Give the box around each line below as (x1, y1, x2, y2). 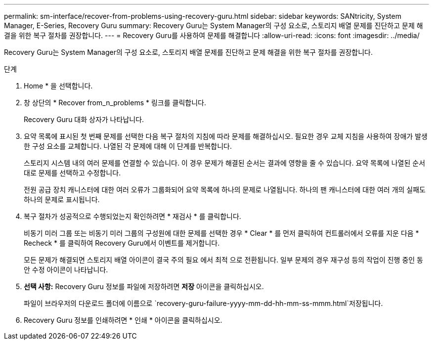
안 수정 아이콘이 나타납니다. (24, 265, 108, 274)
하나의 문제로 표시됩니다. (24, 195, 100, 204)
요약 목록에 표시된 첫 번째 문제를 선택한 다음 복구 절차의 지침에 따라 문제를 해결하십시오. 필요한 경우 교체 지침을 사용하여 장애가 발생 (24, 132, 428, 140)
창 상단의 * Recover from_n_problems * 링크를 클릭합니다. (24, 98, 206, 107)
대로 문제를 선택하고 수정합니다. (24, 169, 121, 177)
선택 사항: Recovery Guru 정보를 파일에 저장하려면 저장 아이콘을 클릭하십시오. (24, 282, 264, 291)
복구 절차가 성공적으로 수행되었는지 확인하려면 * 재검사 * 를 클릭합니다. (24, 212, 241, 220)
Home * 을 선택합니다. (24, 82, 93, 90)
